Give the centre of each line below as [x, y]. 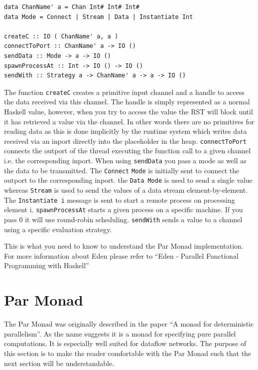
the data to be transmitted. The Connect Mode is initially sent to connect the [122, 170]
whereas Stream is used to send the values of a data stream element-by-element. [126, 190]
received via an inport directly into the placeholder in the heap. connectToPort [125, 141]
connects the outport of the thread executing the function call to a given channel [128, 151]
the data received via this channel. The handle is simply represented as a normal [127, 102]
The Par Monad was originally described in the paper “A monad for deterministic [129, 324]
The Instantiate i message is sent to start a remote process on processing [120, 199]
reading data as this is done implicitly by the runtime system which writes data [126, 131]
